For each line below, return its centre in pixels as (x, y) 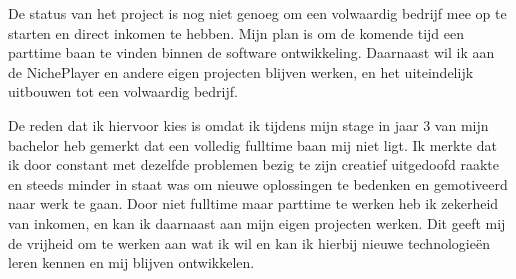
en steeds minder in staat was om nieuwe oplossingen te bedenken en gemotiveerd (258, 183)
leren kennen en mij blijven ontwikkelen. (131, 262)
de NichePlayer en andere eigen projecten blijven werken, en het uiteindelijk (241, 71)
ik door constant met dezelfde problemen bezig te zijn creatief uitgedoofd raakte (254, 164)
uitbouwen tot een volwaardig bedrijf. (123, 91)
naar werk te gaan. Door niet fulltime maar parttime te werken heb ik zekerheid (253, 203)
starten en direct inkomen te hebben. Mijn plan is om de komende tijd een (236, 32)
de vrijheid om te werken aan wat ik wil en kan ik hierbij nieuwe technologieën (249, 242)
